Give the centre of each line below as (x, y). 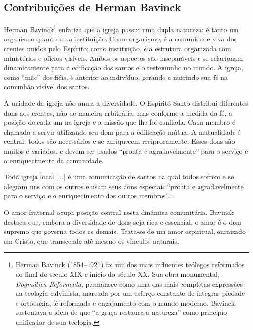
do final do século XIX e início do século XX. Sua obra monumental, (117, 274)
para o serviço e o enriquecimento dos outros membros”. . (89, 196)
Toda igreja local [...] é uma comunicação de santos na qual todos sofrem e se (119, 177)
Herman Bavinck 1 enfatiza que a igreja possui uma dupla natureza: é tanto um (121, 29)
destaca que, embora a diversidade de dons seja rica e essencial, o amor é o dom (123, 222)
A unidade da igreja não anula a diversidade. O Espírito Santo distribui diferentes (126, 103)
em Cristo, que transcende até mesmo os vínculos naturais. (91, 241)
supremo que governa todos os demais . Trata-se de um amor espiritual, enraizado (125, 231)
